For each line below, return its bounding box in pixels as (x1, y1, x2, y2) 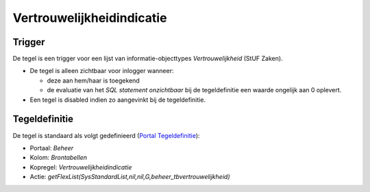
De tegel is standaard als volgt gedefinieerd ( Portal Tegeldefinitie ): (12, 131, 200, 139)
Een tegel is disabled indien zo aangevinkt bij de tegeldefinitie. (29, 96, 206, 104)
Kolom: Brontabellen (29, 154, 87, 162)
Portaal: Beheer (29, 143, 74, 152)
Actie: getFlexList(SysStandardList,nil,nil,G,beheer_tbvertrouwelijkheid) (29, 173, 230, 181)
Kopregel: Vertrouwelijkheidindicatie (29, 163, 132, 171)
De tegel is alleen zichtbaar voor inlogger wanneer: (29, 67, 174, 75)
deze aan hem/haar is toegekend (47, 76, 140, 85)
